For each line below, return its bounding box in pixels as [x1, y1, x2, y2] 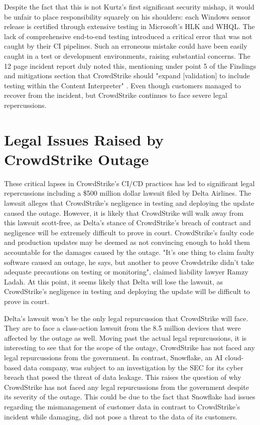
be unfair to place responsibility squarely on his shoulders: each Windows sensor [4, 11, 250, 22]
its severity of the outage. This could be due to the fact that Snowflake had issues [4, 391, 255, 402]
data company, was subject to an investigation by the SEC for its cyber [23, 362, 243, 372]
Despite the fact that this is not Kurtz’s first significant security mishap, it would [4, 2, 254, 12]
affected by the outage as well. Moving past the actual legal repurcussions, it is [4, 332, 247, 343]
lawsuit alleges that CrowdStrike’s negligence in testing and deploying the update [4, 198, 254, 208]
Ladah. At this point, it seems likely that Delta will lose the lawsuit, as [4, 276, 223, 287]
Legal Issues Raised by [4, 129, 164, 150]
